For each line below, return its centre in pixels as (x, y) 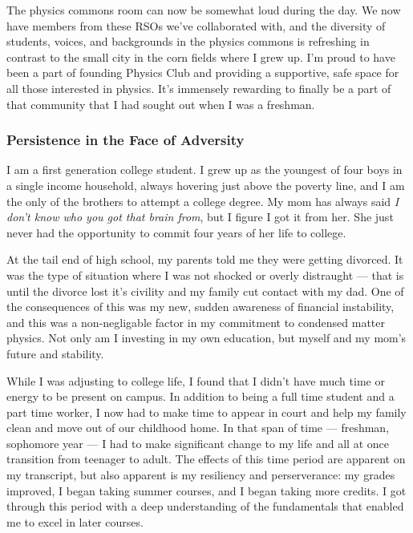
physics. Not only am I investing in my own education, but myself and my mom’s (206, 338)
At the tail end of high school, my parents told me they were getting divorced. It (205, 259)
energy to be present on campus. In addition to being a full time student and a (200, 396)
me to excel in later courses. (75, 521)
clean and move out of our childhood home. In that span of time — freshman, (198, 428)
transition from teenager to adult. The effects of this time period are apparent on (206, 459)
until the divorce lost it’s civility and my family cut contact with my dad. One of (205, 291)
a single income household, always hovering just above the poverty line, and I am (206, 185)
